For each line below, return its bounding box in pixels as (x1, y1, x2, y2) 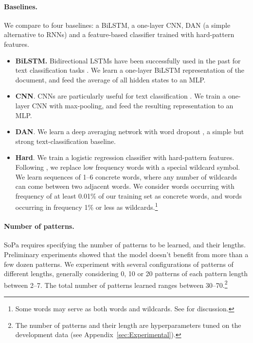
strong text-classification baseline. (15, 136, 116, 146)
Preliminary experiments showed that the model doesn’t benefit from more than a (4, 249, 249, 259)
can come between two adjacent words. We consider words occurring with (15, 181, 235, 191)
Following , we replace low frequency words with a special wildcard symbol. (15, 161, 240, 172)
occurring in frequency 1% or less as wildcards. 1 (15, 201, 158, 212)
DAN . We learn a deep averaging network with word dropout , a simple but (15, 126, 244, 137)
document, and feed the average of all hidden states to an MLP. (15, 74, 206, 84)
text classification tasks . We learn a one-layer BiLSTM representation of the (15, 65, 245, 75)
